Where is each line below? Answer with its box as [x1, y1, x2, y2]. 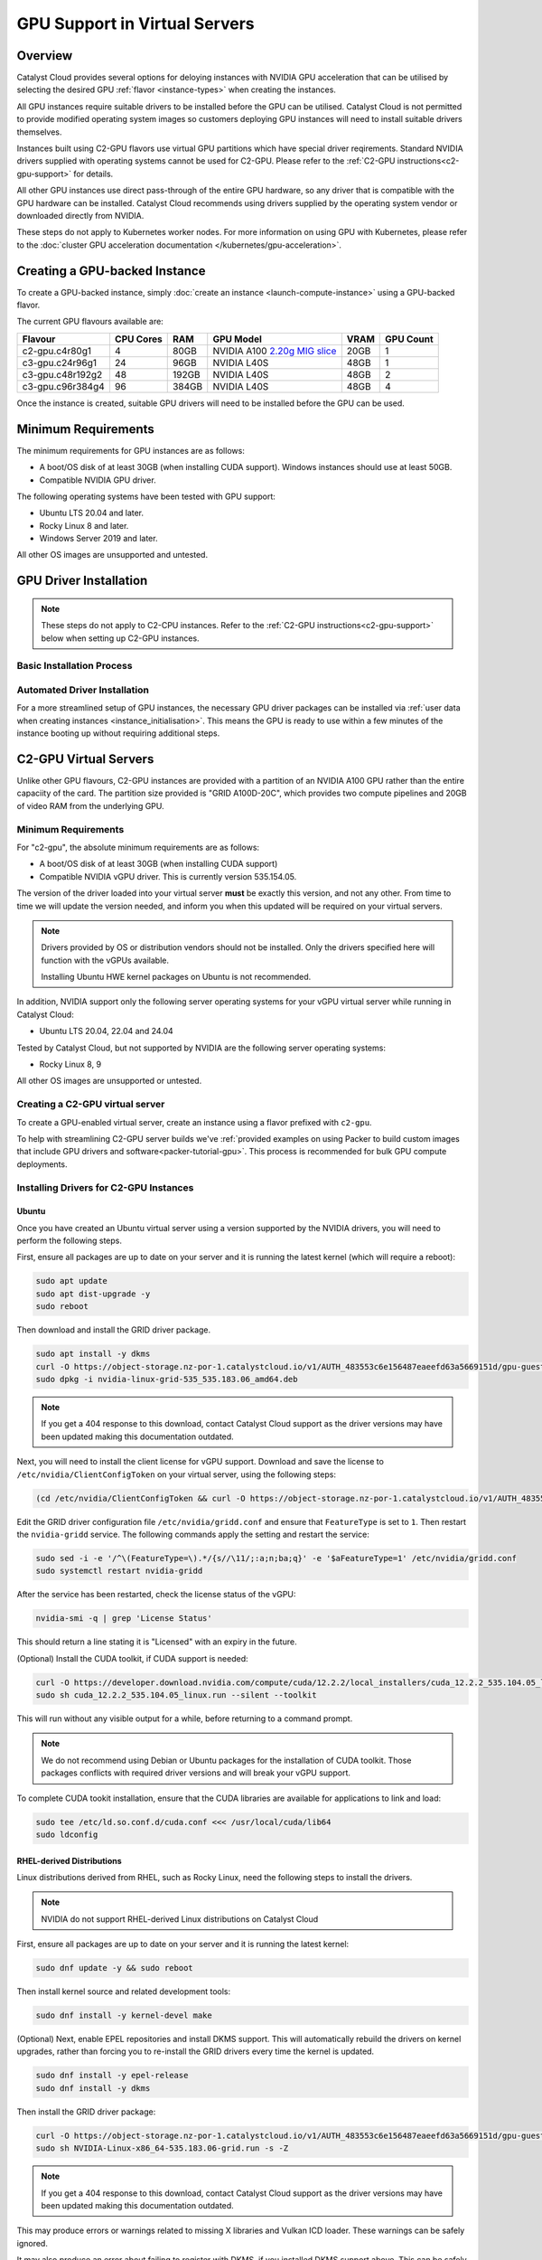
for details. [73, 168, 114, 179]
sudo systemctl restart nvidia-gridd [35, 1566, 203, 1577]
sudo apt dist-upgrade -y [35, 1288, 151, 1299]
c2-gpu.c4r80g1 [22, 344, 92, 357]
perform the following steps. [16, 1235, 122, 1247]
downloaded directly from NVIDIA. [16, 210, 145, 221]
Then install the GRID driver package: [16, 2106, 156, 2117]
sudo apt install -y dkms [35, 1349, 151, 1360]
